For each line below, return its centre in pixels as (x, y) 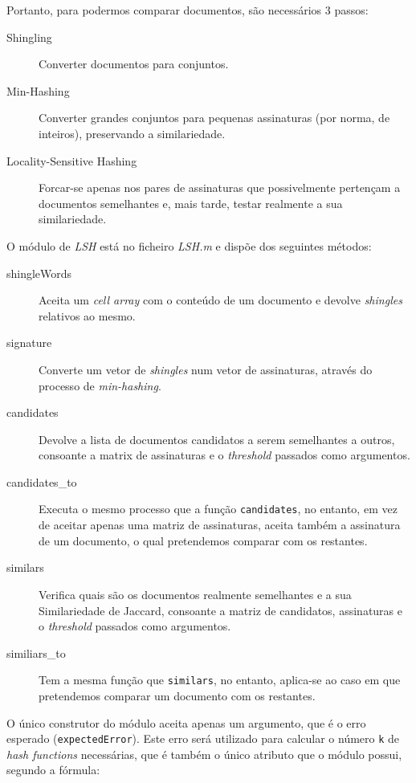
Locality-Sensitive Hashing (72, 160)
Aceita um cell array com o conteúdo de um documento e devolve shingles (220, 300)
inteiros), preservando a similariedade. (132, 133)
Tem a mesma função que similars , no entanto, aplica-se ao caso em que (220, 680)
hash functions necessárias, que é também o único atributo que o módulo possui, (204, 754)
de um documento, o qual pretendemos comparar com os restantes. (203, 540)
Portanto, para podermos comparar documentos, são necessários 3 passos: (188, 10)
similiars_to (36, 652)
